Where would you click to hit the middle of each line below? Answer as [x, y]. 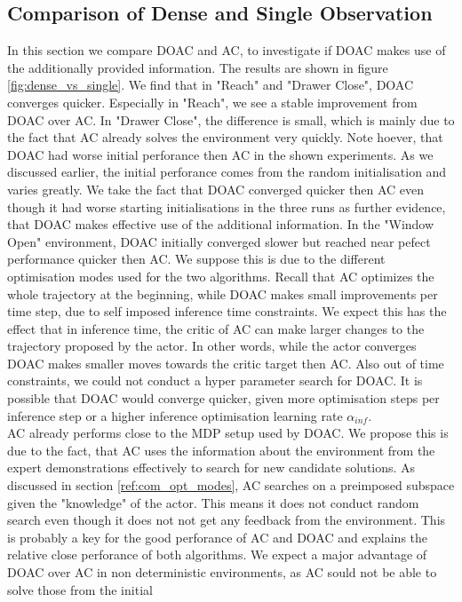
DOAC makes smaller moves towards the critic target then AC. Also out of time [226, 363]
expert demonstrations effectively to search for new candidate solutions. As [211, 467]
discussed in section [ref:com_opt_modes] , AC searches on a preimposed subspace [231, 485]
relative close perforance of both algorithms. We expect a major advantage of [217, 554]
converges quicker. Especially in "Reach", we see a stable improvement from [212, 102]
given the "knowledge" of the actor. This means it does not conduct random [213, 502]
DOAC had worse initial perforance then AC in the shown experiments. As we [220, 154]
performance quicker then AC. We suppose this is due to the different [196, 259]
